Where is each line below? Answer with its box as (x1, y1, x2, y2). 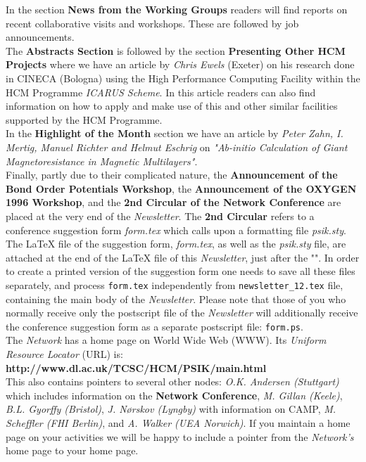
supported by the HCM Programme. (6, 112, 163, 127)
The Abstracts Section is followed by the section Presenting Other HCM (6, 43, 346, 58)
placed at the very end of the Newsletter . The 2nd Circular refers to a (6, 208, 315, 223)
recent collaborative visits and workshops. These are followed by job (6, 15, 299, 30)
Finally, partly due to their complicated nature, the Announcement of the (6, 167, 338, 182)
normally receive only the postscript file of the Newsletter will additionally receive (6, 305, 358, 320)
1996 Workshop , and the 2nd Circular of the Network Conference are (6, 195, 341, 210)
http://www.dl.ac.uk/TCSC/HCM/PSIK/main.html (6, 360, 267, 375)
